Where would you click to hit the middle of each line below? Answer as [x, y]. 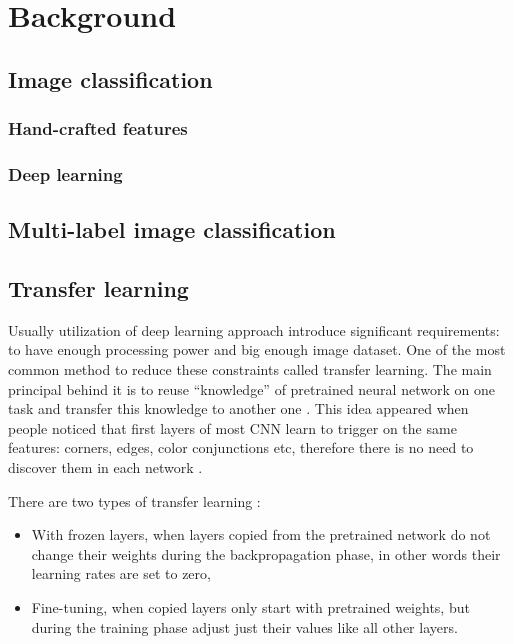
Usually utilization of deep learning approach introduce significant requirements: [254, 329]
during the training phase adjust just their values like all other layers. [244, 626]
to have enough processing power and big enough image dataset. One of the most [257, 349]
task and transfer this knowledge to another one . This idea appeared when [238, 408]
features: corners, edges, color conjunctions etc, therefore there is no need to [241, 447]
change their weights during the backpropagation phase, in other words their [266, 553]
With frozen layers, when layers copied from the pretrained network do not [261, 534]
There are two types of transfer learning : [134, 500]
